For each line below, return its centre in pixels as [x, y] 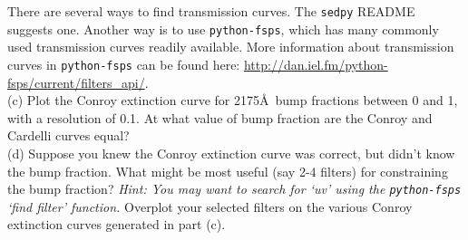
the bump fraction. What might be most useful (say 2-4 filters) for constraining [228, 171]
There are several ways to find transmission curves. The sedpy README [211, 11]
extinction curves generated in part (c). [117, 224]
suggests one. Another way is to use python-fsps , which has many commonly [223, 29]
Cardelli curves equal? [68, 135]
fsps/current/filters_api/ [76, 82]
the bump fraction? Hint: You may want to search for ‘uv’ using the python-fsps [234, 189]
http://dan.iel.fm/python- [316, 64]
